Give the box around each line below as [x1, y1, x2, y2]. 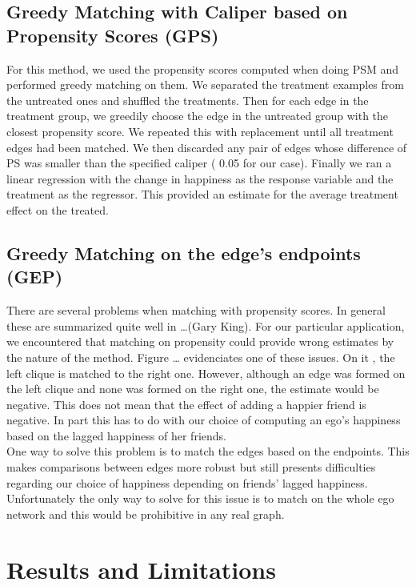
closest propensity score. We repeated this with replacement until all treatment [6, 122, 394, 139]
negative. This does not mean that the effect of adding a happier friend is [6, 395, 366, 412]
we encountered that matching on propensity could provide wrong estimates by [6, 333, 394, 350]
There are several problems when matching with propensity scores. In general [6, 302, 386, 319]
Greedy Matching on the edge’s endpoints [6, 240, 361, 265]
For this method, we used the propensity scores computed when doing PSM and [6, 60, 399, 77]
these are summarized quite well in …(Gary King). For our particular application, [6, 317, 405, 334]
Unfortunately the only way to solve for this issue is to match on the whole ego [6, 490, 394, 507]
